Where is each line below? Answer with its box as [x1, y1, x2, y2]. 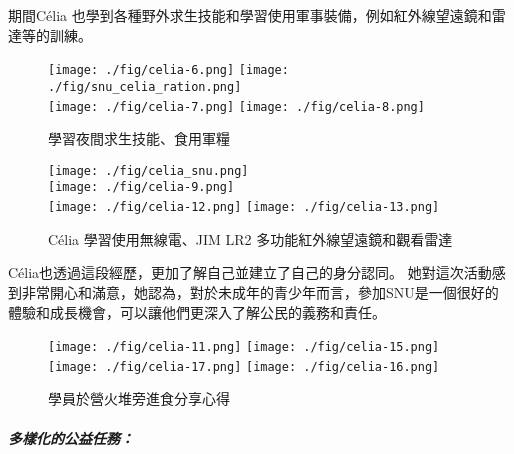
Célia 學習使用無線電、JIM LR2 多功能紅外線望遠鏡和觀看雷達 [48, 228, 453, 249]
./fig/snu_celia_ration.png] [48, 79, 242, 94]
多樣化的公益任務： [8, 427, 134, 448]
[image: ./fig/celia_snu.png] [48, 163, 249, 178]
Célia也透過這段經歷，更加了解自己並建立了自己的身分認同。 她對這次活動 [8, 262, 492, 283]
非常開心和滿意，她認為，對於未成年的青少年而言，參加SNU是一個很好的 [21, 281, 499, 302]
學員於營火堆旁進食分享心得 [48, 388, 230, 409]
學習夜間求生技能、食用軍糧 [48, 128, 230, 149]
